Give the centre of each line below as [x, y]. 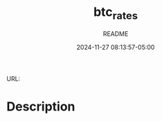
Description [41, 106]
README [116, 34]
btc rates [116, 13]
